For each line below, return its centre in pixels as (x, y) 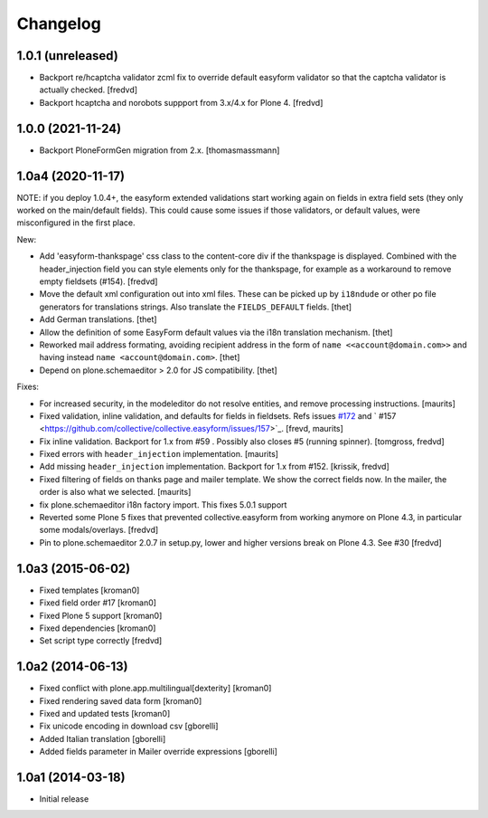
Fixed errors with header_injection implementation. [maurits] (159, 454)
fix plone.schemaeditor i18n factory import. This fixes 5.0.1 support (163, 504)
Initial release (64, 799)
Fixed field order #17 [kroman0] (98, 603)
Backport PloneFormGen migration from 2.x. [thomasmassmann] (160, 150)
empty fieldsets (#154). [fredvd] (99, 281)
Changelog (59, 24)
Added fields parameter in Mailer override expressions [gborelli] (158, 752)
